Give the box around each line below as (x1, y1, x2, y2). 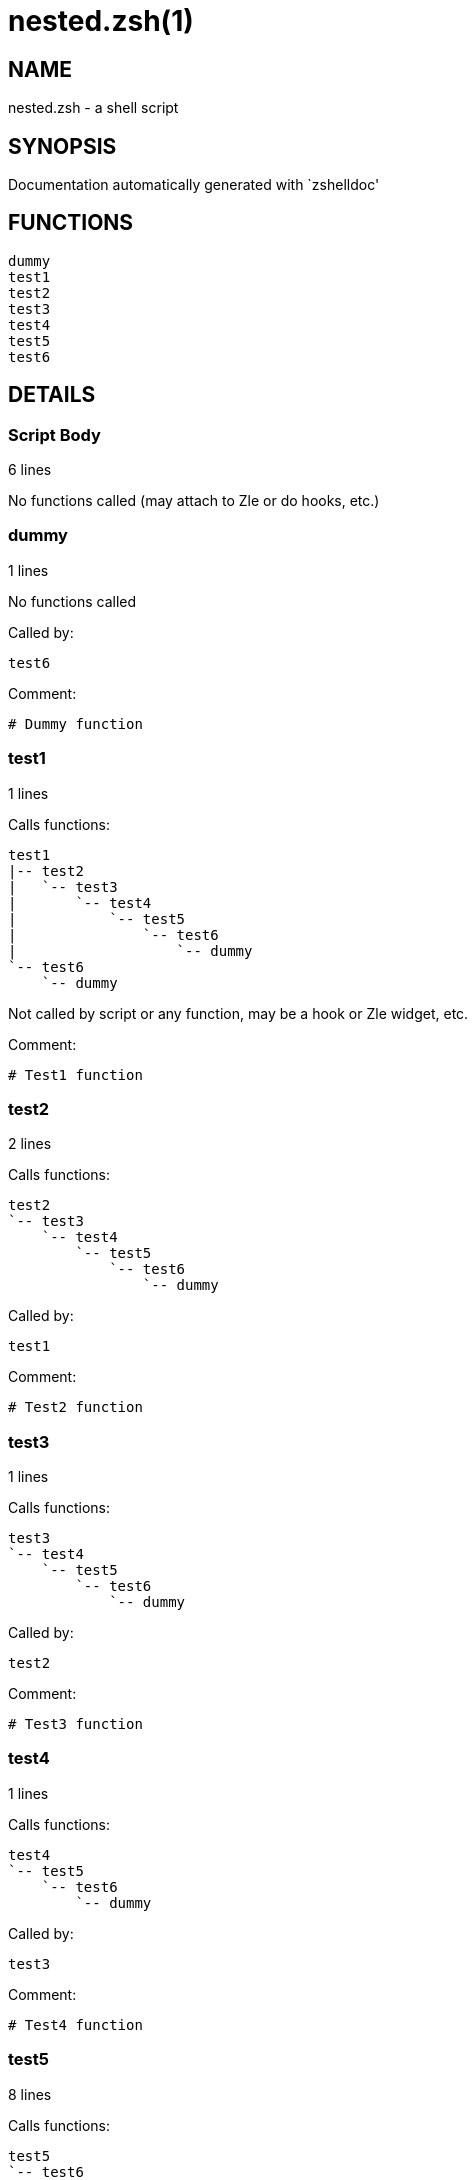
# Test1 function (8, 1066, 143, 1083)
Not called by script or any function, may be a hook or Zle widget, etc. (8, 1004, 469, 1022)
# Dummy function (8, 715, 143, 732)
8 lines (8, 2085, 52, 2103)
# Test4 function (8, 2016, 143, 2033)
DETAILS (8, 382, 96, 408)
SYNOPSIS (8, 133, 117, 159)
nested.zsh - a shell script (8, 99, 179, 117)
